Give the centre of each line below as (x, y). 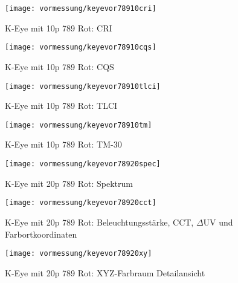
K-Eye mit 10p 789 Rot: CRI (59, 28)
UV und (218, 222)
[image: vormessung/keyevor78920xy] (79, 254)
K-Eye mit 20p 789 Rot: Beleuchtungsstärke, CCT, (99, 222)
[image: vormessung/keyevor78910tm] (79, 125)
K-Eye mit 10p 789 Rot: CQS (59, 66)
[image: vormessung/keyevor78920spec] (83, 164)
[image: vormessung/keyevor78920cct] (81, 203)
